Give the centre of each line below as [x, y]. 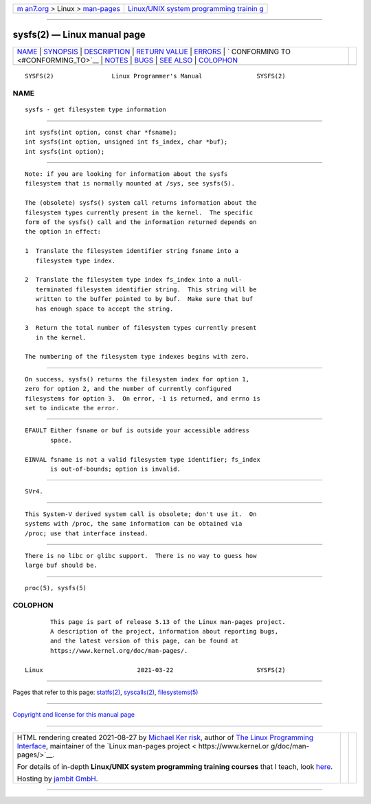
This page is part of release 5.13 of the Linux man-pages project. [168, 622]
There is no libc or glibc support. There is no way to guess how [141, 556]
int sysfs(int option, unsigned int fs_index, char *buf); [126, 142]
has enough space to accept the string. [104, 309]
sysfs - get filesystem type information [95, 110]
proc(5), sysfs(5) [56, 588]
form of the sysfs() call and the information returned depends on [141, 222]
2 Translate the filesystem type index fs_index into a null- [134, 280]
